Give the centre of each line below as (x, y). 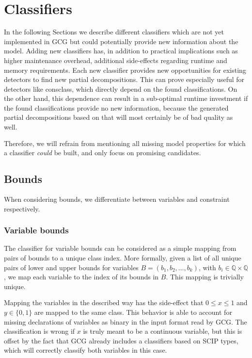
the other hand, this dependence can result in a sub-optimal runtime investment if (126, 98)
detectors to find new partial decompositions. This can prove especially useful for (124, 79)
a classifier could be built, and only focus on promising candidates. (102, 153)
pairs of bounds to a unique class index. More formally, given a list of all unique (123, 258)
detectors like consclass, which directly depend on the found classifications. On (121, 89)
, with (207, 267)
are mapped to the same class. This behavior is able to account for (133, 312)
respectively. (22, 208)
